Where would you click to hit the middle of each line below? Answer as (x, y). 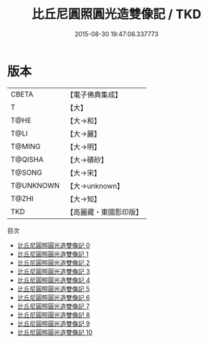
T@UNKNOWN (35, 185)
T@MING (26, 146)
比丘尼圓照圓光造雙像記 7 (53, 306)
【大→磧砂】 (87, 159)
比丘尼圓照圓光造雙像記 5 (53, 289)
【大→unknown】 (95, 186)
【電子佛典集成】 (94, 95)
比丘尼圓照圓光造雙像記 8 (53, 314)
